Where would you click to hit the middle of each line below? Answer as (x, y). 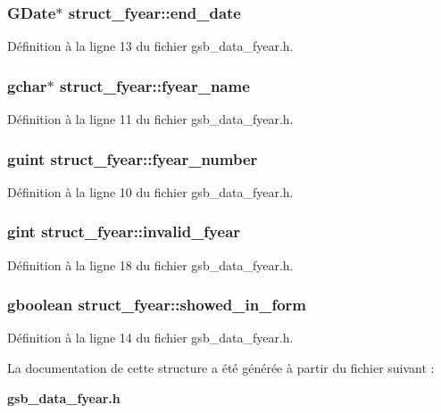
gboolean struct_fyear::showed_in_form (157, 305)
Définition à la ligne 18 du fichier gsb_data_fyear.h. (150, 264)
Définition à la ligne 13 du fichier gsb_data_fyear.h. (150, 46)
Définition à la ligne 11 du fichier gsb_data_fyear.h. (150, 119)
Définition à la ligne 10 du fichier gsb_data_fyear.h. (150, 191)
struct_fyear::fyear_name (155, 85)
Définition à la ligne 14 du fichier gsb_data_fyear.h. (150, 338)
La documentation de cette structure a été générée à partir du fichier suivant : (221, 368)
